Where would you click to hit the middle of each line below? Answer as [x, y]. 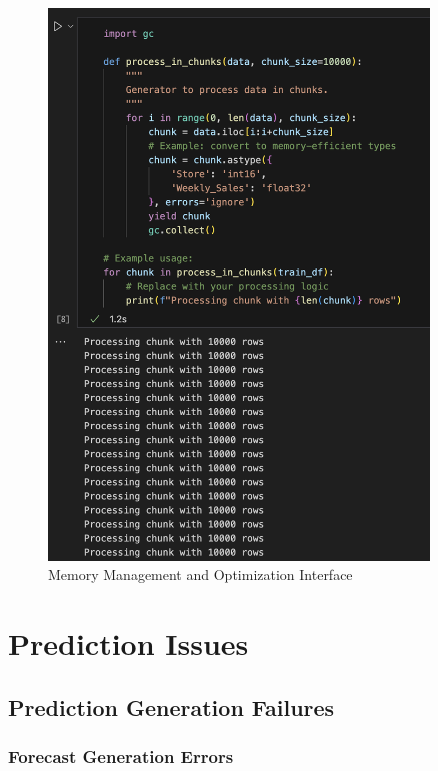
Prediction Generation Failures [171, 706]
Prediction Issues [128, 643]
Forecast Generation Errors [121, 755]
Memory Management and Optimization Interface [200, 574]
